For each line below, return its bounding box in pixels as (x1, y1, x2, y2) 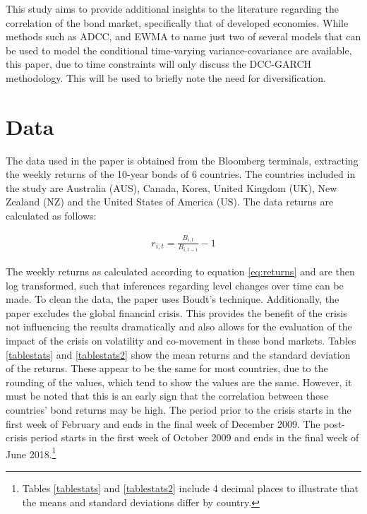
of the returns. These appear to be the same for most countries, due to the (6, 361, 328, 376)
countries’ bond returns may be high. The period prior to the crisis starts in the (6, 402, 351, 417)
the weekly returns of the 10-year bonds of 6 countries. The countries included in (6, 167, 356, 181)
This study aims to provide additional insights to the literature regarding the (6, 1, 339, 16)
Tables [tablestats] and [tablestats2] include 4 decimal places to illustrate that (22, 481, 359, 496)
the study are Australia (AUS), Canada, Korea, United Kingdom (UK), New (6, 180, 337, 195)
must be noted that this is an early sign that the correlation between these (6, 388, 329, 403)
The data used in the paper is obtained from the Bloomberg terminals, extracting (6, 153, 359, 167)
